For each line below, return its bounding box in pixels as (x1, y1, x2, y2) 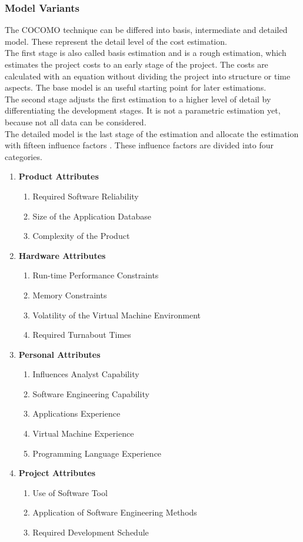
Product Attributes (18, 170, 99, 182)
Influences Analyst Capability (32, 368, 139, 380)
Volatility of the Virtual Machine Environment (32, 308, 201, 321)
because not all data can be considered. (5, 115, 146, 128)
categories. (5, 150, 42, 162)
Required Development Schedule (32, 526, 149, 538)
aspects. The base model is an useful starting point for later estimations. (5, 81, 267, 94)
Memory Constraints (32, 288, 107, 301)
